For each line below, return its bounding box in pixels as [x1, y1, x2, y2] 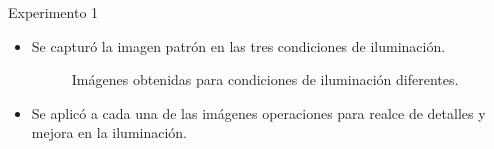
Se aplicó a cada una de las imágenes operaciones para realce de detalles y [31, 102, 486, 123]
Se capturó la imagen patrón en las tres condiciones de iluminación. [31, 35, 446, 56]
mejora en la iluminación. [31, 122, 188, 143]
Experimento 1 [8, 2, 99, 22]
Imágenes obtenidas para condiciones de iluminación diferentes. [71, 69, 459, 90]
